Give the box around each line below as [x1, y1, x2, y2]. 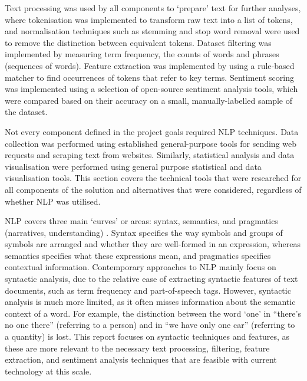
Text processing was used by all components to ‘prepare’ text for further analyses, [5, 2, 301, 14]
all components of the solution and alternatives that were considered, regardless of [5, 183, 302, 195]
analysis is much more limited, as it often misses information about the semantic [5, 295, 296, 308]
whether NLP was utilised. [5, 195, 101, 207]
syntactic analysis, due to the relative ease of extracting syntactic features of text [5, 272, 298, 285]
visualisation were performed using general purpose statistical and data [5, 160, 262, 172]
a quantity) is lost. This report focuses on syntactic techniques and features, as [5, 330, 290, 343]
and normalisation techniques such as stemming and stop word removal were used [5, 25, 300, 37]
